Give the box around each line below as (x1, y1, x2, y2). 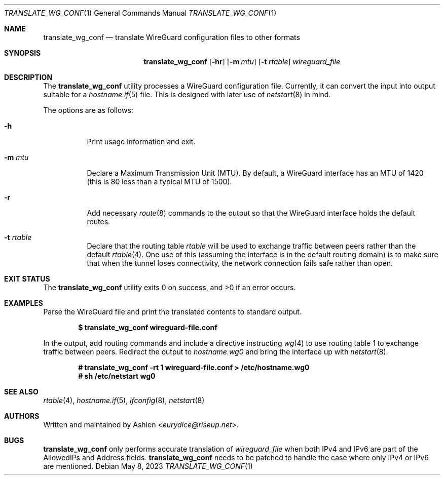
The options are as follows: (43, 106, 133, 114)
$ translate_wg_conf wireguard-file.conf (78, 323, 217, 332)
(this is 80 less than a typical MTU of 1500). (87, 177, 232, 186)
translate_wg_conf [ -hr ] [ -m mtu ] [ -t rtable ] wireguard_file (143, 57, 341, 66)
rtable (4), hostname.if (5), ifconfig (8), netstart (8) (43, 396, 205, 405)
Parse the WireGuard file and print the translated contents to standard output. (43, 307, 302, 316)
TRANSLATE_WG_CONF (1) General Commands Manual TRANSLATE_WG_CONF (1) (4, 9, 277, 17)
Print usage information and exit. (87, 137, 196, 146)
